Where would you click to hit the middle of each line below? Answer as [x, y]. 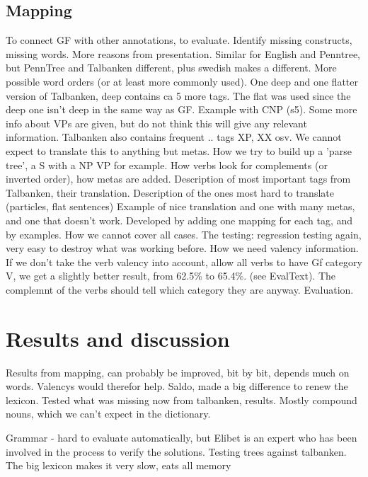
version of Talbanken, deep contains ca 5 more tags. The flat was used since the [178, 95]
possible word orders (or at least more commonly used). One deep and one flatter [182, 81]
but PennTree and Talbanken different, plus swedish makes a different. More [171, 68]
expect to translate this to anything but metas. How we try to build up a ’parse [179, 150]
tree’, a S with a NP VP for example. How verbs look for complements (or [167, 165]
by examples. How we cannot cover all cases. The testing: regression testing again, [184, 234]
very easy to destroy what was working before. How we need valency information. [182, 248]
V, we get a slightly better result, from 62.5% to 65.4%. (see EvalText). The [171, 276]
